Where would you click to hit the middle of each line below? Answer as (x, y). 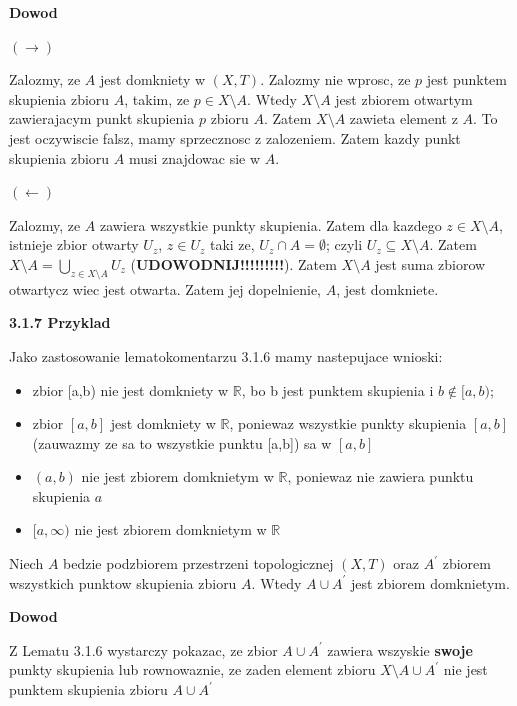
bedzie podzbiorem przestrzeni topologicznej (198, 563)
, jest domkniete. (387, 288)
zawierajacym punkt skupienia (102, 118)
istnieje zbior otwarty (74, 244)
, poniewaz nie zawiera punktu (380, 476)
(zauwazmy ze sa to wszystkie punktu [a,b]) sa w (182, 442)
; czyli (344, 244)
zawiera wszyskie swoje (400, 649)
